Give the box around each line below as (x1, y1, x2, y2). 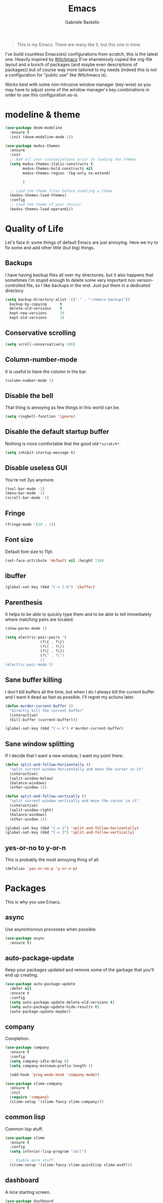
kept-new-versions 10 (9, 311, 65, 316)
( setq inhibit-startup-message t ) (5, 450, 76, 455)
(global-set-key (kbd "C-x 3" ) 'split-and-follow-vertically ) (5, 830, 135, 835)
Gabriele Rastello (65, 19, 99, 25)
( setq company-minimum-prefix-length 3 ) (9, 1063, 93, 1068)
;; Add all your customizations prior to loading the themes (9, 157, 137, 162)
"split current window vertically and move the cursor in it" (9, 799, 139, 803)
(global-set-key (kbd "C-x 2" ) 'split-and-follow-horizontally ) (5, 826, 139, 830)
